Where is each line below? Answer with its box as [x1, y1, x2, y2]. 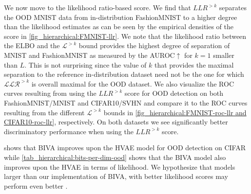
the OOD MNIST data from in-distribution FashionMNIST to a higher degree [4, 12, 237, 22]
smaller [213, 50, 234, 60]
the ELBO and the [4, 40, 60, 51]
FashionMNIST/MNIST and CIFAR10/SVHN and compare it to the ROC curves [4, 97, 248, 107]
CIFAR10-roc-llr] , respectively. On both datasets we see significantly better [4, 117, 228, 127]
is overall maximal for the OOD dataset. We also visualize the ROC [31, 78, 234, 88]
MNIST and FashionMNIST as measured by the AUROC [4, 50, 175, 60]
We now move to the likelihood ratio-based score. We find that [4, 2, 191, 12]
